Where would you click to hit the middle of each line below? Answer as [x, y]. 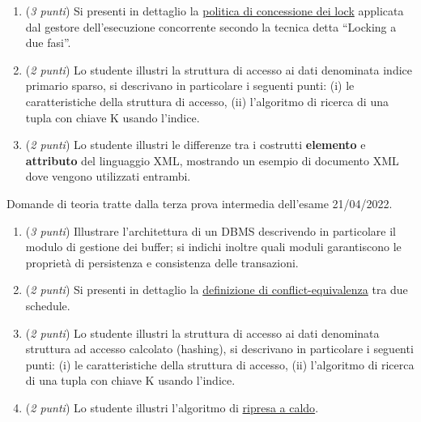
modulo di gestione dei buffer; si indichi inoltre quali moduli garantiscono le [213, 247]
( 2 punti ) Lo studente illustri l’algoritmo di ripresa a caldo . [172, 407]
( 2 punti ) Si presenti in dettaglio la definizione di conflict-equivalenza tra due [217, 290]
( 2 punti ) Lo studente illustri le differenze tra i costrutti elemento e [196, 145]
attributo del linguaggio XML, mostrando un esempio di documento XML [212, 160]
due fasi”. [48, 43]
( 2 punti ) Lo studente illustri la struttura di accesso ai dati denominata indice [219, 69]
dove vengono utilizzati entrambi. [108, 176]
